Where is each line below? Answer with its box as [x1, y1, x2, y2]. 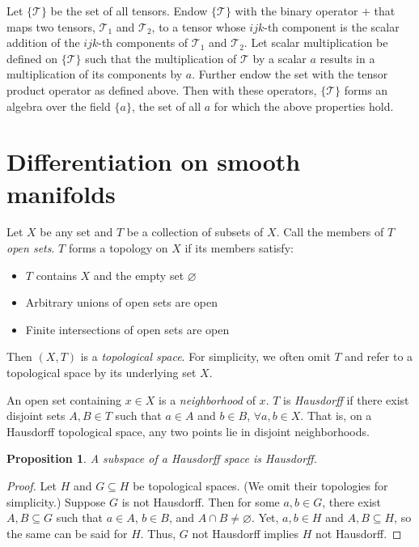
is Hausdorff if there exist [283, 391, 409, 408]
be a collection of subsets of [126, 223, 264, 240]
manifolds [6, 176, 116, 210]
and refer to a [345, 348, 413, 365]
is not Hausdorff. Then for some [121, 493, 280, 510]
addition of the [6, 34, 80, 51]
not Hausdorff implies [192, 524, 299, 541]
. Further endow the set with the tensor [192, 66, 388, 83]
